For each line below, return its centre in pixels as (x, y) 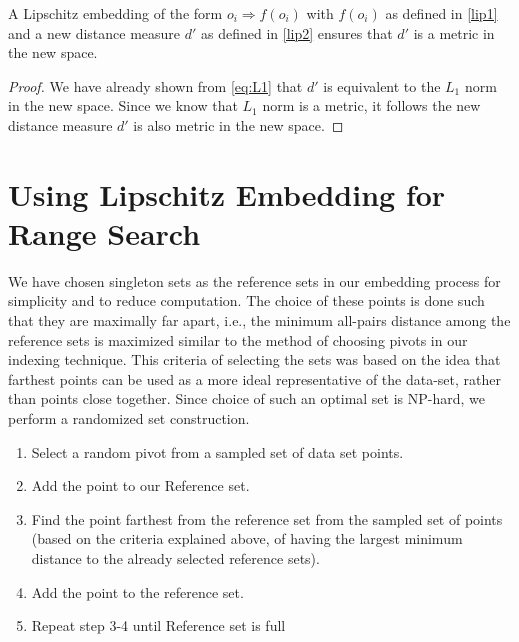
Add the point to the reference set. (137, 591)
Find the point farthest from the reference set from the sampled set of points (267, 518)
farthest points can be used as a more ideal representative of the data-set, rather (254, 378)
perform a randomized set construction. (129, 418)
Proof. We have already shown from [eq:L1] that (155, 85)
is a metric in (454, 32)
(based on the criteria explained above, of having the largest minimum (247, 538)
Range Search (104, 232)
